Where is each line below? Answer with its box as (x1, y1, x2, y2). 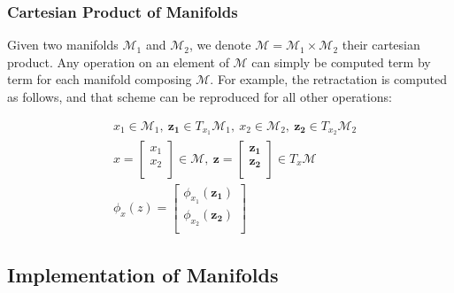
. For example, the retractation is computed (210, 70, 447, 89)
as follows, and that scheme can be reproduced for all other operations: (7, 88, 392, 105)
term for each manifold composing (7, 70, 192, 89)
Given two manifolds (7, 35, 119, 54)
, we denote (189, 35, 251, 54)
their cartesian (342, 35, 420, 54)
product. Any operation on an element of (7, 52, 229, 71)
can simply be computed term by (251, 52, 431, 71)
